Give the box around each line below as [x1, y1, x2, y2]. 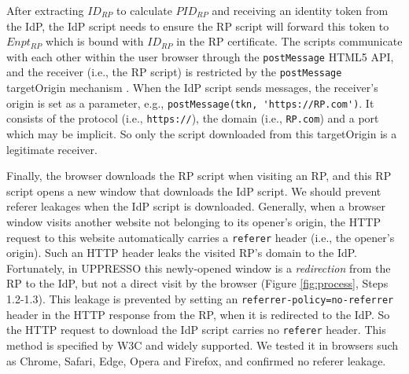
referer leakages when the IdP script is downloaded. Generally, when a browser [6, 198, 385, 214]
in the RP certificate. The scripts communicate [176, 33, 403, 49]
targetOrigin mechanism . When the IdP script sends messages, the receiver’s [6, 79, 378, 96]
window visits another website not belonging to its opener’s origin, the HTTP [6, 213, 381, 229]
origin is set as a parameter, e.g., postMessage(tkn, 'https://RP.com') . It [6, 94, 374, 111]
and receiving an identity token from [212, 2, 389, 18]
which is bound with [46, 33, 144, 49]
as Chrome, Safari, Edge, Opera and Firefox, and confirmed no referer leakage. [6, 352, 386, 368]
